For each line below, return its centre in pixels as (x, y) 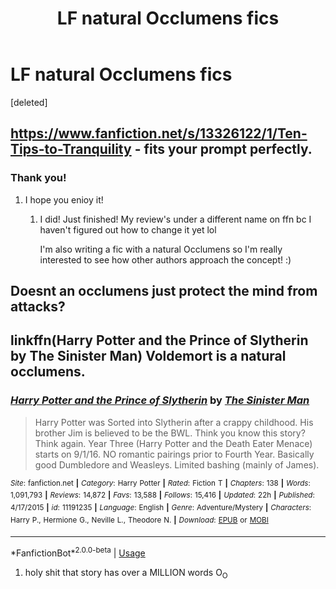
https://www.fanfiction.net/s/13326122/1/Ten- (159, 133)
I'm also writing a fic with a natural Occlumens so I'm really (161, 249)
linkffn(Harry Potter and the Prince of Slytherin (159, 340)
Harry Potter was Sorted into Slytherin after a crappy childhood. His (174, 422)
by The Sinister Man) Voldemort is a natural (148, 356)
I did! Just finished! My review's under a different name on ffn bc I (175, 219)
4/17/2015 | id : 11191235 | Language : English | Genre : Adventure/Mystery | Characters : (161, 508)
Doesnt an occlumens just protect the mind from (164, 291)
